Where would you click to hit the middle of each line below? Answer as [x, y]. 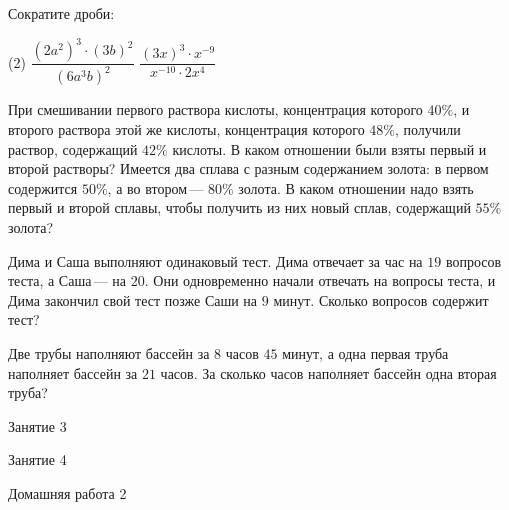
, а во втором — [155, 187]
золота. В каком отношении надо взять [356, 187]
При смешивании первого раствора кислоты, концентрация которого [215, 109]
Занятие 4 [37, 459]
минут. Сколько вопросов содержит [381, 299]
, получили [427, 129]
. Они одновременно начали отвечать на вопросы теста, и [320, 280]
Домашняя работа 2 [67, 492]
